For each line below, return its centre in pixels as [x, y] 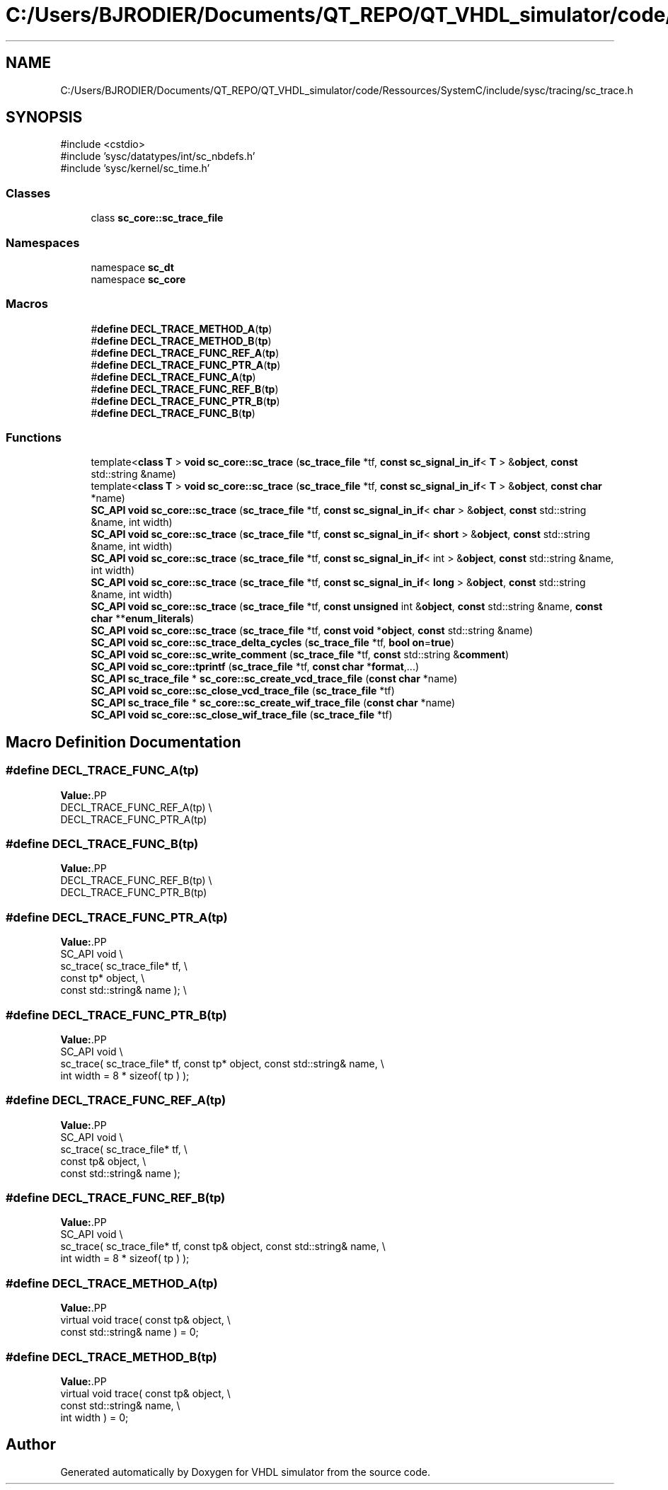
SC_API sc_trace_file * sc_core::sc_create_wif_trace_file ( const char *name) [273, 703]
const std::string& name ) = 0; [129, 1332]
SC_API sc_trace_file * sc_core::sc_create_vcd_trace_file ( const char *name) [274, 679]
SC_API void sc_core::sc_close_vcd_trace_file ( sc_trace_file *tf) [243, 691]
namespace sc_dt [132, 267]
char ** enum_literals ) [143, 619]
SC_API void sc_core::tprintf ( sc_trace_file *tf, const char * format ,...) [255, 667]
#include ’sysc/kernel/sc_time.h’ [135, 168]
